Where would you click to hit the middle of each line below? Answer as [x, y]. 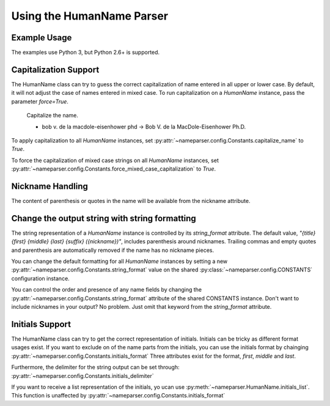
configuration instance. [40, 278]
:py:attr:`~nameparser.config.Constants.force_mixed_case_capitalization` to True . [114, 169]
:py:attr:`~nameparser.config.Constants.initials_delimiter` [82, 375]
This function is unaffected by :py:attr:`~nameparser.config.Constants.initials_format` [118, 396]
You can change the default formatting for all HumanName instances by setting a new [119, 261]
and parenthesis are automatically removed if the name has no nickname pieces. [112, 250]
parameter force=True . [40, 102]
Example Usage [42, 38]
